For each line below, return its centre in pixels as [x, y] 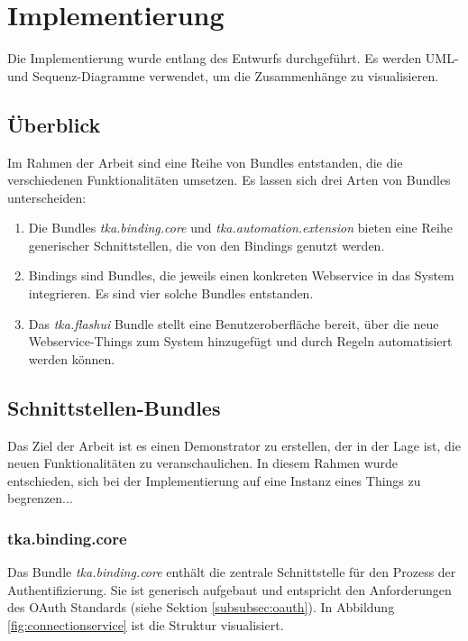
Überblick [54, 124]
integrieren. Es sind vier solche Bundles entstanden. [171, 293]
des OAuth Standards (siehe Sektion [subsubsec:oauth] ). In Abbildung [201, 607]
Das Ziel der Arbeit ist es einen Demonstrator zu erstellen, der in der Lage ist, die [234, 445]
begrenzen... [40, 498]
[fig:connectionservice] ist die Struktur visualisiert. [146, 625]
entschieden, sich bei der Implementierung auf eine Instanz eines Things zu [214, 480]
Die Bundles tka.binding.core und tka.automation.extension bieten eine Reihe [240, 228]
